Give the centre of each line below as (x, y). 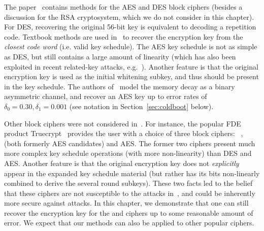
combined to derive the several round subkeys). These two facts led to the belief (128, 183)
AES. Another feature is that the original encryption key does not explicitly (122, 163)
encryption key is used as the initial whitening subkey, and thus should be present (131, 76)
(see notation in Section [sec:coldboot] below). (141, 106)
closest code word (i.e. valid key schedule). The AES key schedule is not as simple (131, 46)
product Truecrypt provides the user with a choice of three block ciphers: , (124, 133)
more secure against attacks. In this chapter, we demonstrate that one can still (126, 203)
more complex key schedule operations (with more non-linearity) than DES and (128, 153)
